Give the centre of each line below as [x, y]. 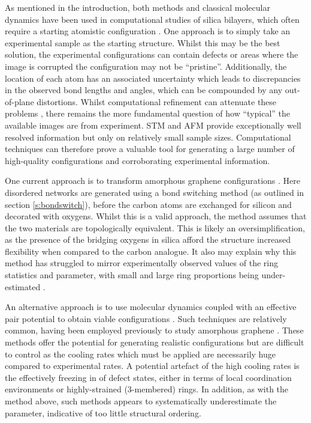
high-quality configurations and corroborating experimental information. [138, 160]
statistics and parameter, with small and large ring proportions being [132, 275]
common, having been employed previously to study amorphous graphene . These [154, 330]
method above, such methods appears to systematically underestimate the [141, 401]
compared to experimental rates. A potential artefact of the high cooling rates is [152, 366]
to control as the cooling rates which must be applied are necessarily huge [141, 354]
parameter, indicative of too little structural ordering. [103, 412]
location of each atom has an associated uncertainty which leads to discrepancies [153, 78]
